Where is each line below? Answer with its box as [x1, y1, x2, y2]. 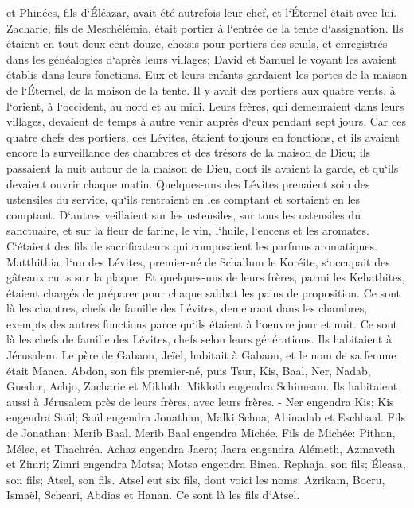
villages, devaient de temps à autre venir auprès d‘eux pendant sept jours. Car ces [6, 113, 406, 130]
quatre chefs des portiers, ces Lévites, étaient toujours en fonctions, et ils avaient [6, 128, 400, 145]
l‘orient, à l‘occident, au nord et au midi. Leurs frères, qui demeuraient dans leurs [6, 97, 404, 114]
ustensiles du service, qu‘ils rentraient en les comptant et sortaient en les [6, 191, 361, 207]
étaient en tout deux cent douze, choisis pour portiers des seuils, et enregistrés [6, 35, 388, 52]
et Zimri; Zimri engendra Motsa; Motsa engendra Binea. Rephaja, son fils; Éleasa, [6, 456, 406, 472]
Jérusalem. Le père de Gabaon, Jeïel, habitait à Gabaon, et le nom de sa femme [6, 347, 396, 363]
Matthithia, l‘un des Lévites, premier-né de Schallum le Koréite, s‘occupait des [6, 253, 390, 270]
